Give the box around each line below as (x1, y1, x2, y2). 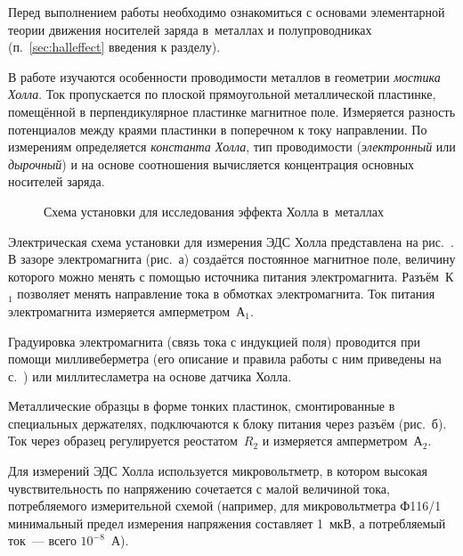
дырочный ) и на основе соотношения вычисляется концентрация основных (8, 154, 415, 173)
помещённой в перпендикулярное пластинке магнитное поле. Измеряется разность (8, 102, 456, 120)
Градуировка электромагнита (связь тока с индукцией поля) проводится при (8, 331, 420, 350)
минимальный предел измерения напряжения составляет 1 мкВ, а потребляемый (8, 513, 446, 532)
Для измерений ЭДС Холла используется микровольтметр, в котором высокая (8, 462, 427, 480)
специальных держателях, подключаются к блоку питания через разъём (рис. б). (8, 413, 447, 432)
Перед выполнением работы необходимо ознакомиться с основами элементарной (8, 3, 445, 20)
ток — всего (8, 531, 77, 550)
